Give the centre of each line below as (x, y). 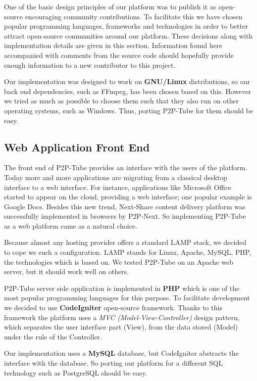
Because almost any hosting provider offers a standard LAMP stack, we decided (125, 242)
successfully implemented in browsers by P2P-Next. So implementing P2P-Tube (125, 216)
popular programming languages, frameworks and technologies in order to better (126, 26)
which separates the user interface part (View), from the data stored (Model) (121, 327)
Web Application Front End (77, 147)
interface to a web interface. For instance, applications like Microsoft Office (118, 187)
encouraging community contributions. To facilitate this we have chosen (134, 16)
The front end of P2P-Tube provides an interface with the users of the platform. (126, 167)
